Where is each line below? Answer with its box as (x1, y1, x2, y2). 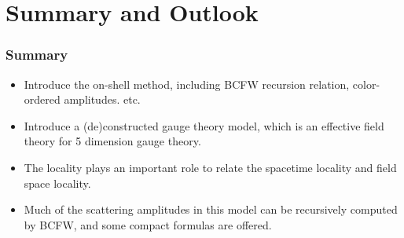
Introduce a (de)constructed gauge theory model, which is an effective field (24, 117, 384, 134)
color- (352, 75, 380, 92)
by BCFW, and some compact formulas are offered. (24, 216, 272, 233)
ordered (24, 91, 61, 108)
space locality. (24, 174, 91, 191)
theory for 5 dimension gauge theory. (24, 133, 201, 149)
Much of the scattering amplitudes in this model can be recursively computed (24, 201, 398, 218)
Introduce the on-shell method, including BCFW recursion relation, (24, 75, 350, 92)
